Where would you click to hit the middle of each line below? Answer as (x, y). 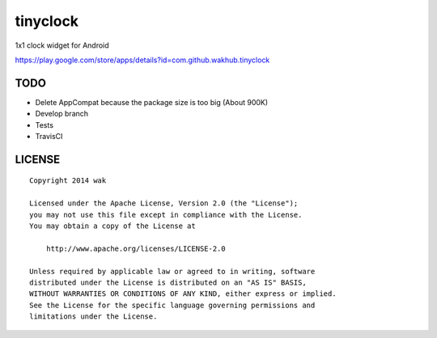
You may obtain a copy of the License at (112, 226)
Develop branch (62, 114)
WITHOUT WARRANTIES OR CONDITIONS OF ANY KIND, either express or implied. (183, 294)
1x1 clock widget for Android (62, 45)
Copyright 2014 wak (68, 181)
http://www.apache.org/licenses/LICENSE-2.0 (136, 248)
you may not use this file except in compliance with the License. (166, 215)
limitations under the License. (93, 317)
